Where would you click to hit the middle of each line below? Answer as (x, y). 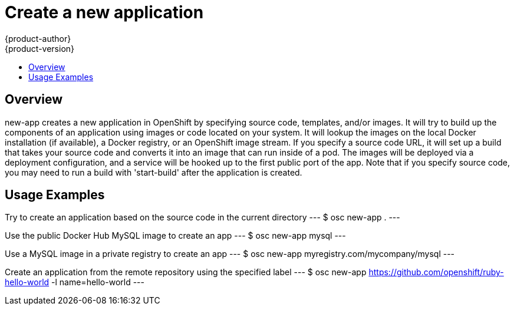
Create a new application (104, 12)
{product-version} (40, 48)
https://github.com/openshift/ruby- (436, 272)
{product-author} (38, 38)
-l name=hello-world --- (98, 282)
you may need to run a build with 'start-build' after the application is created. (154, 172)
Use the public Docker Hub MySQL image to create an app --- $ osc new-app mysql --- (175, 236)
